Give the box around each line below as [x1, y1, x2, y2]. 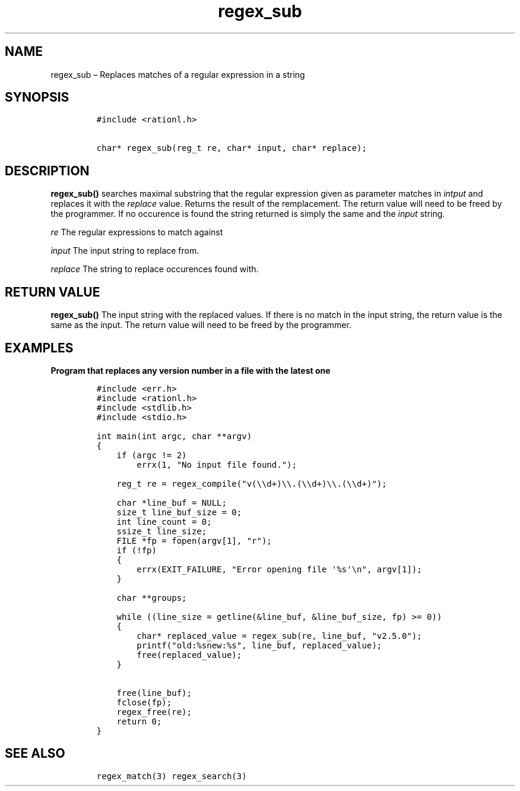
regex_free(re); [116, 707, 192, 717]
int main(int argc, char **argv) [96, 431, 252, 441]
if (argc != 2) [116, 450, 187, 460]
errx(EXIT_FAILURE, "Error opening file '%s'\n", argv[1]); [137, 564, 422, 574]
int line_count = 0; [116, 516, 212, 527]
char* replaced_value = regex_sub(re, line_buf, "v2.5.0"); [137, 631, 422, 641]
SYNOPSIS [5, 90, 69, 105]
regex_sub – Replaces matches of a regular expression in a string [50, 69, 305, 80]
